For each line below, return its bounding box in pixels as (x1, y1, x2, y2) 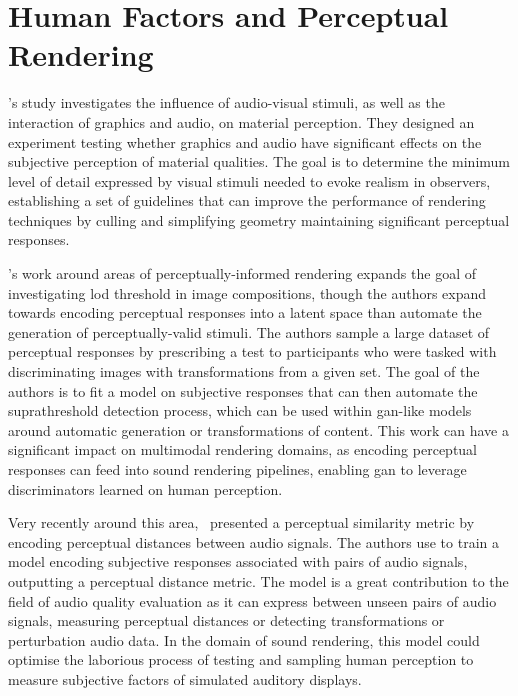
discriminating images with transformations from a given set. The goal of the (8, 361, 480, 382)
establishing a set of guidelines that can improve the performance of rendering (8, 190, 486, 211)
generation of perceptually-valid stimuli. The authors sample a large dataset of (8, 321, 490, 342)
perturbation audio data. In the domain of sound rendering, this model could (8, 629, 480, 650)
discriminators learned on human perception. (8, 478, 283, 499)
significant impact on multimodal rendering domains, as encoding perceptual (8, 439, 477, 460)
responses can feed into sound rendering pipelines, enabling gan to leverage (8, 459, 467, 479)
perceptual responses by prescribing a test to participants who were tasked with (8, 341, 497, 362)
